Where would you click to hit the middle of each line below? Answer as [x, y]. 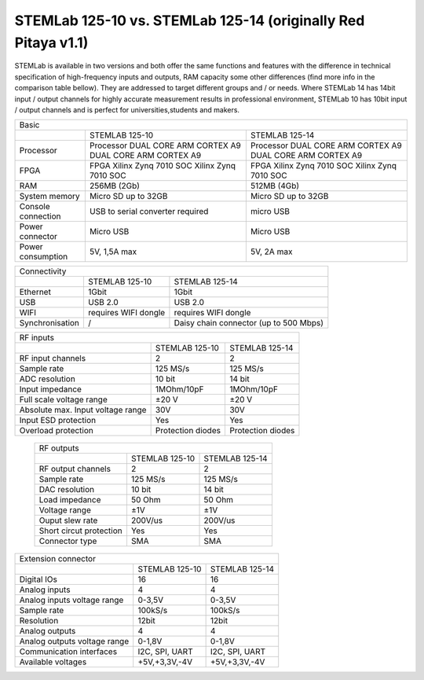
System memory [49, 197]
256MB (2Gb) [115, 186]
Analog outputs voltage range [74, 641]
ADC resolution [48, 379]
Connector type [68, 541]
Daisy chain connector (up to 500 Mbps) [249, 323]
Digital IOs [38, 579]
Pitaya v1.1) [51, 42]
